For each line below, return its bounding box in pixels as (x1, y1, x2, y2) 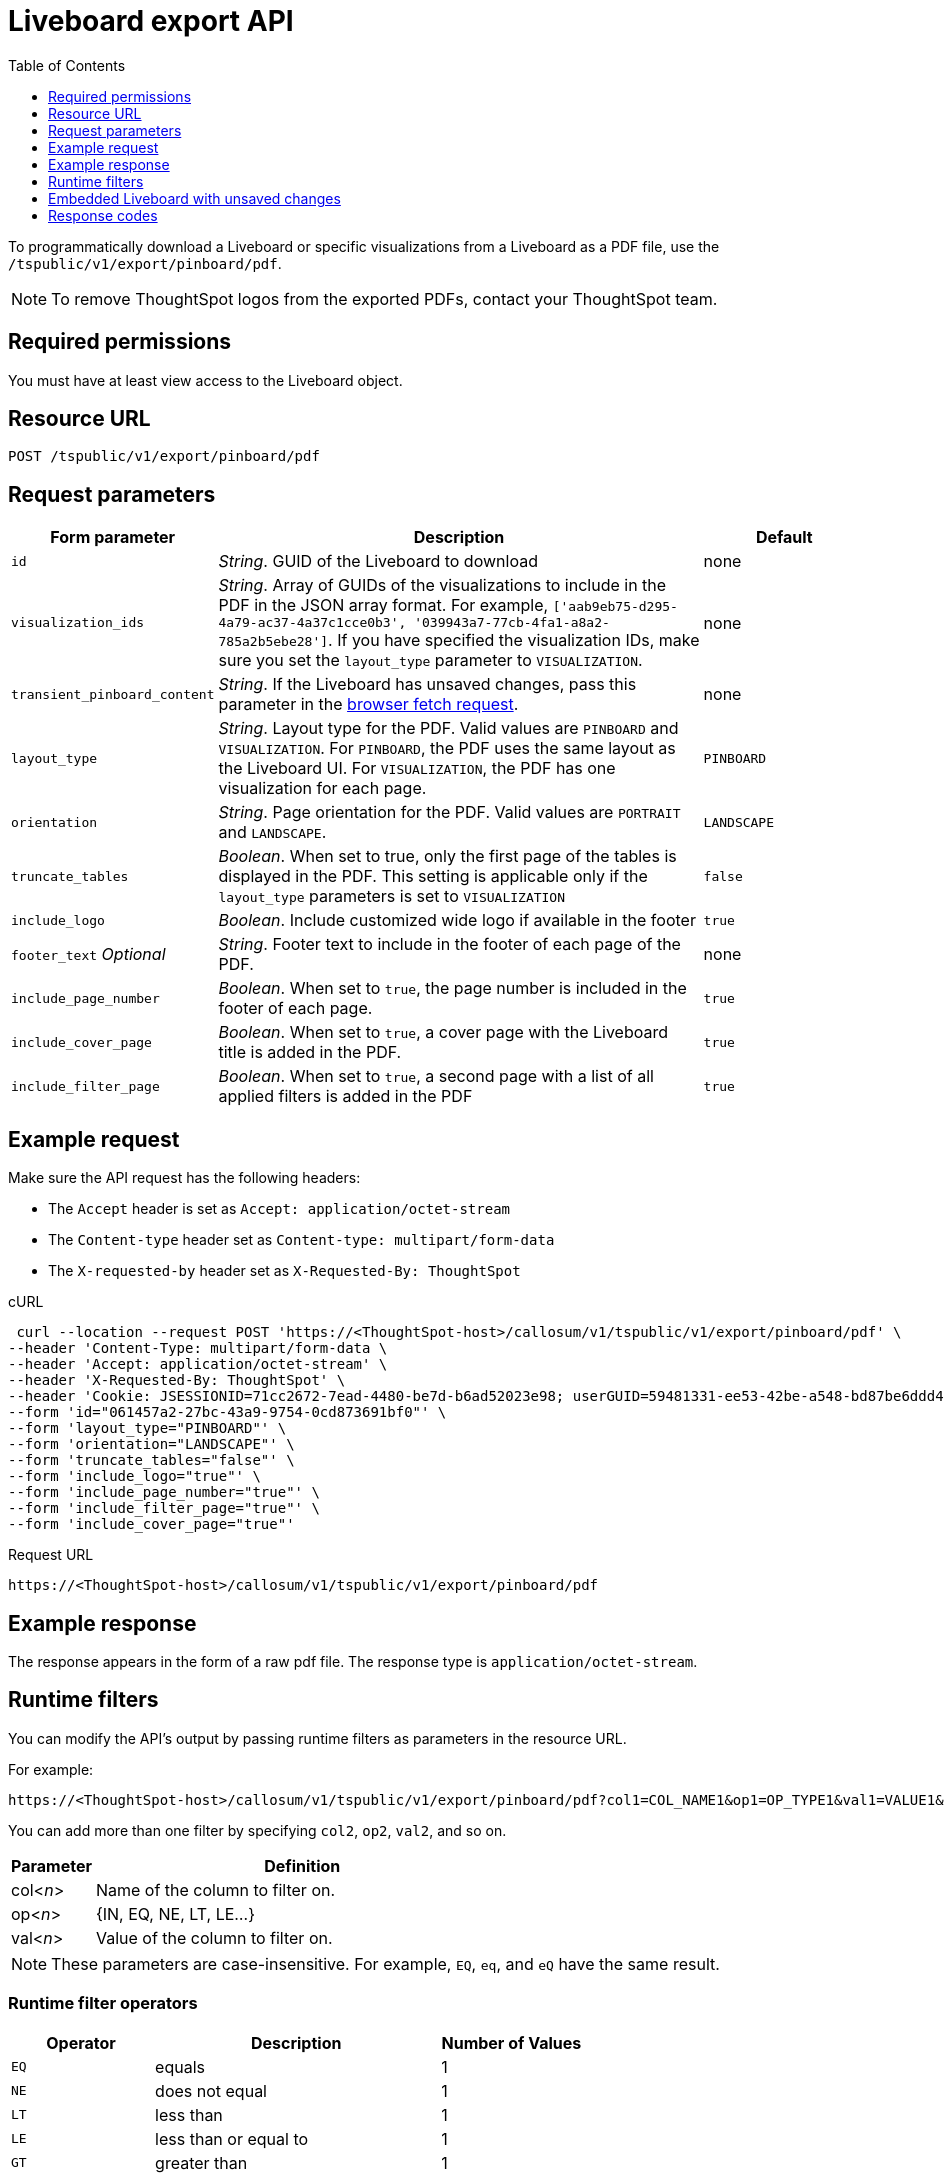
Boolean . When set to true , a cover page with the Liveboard (218, 1022, 668, 1043)
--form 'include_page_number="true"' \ (8, 1484, 320, 1501)
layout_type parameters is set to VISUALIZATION (218, 886, 566, 907)
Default (755, 527, 813, 548)
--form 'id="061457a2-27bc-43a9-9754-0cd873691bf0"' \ (8, 1404, 447, 1421)
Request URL (8, 1546, 94, 1564)
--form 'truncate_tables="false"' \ (8, 1452, 295, 1469)
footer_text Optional (11, 944, 166, 965)
